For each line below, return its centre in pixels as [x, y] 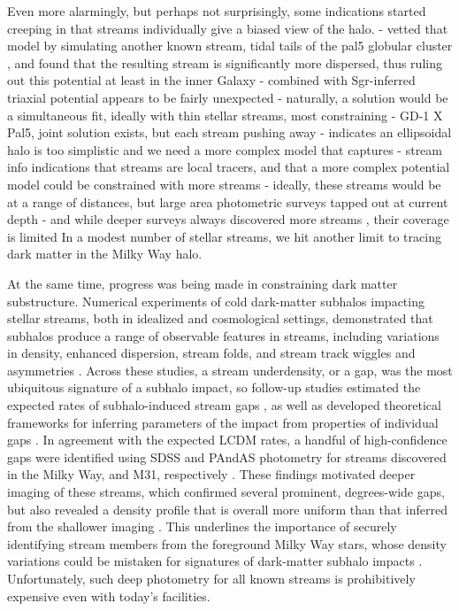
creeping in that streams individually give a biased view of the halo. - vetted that [228, 28]
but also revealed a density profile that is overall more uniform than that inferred [227, 509]
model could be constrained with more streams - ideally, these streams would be [224, 184]
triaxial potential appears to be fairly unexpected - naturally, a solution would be [228, 97]
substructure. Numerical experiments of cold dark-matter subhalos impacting [216, 301]
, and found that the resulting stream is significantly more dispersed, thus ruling [225, 62]
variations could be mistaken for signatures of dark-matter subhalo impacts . [215, 561]
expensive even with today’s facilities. [109, 596]
